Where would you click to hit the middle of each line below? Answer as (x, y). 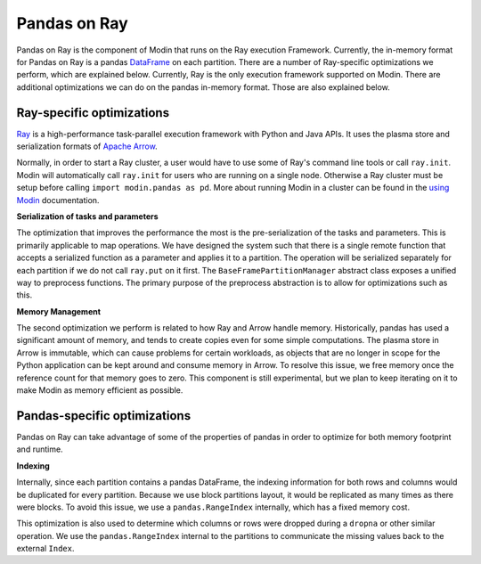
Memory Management (59, 311)
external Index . (45, 549)
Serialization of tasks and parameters (88, 216)
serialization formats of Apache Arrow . (87, 146)
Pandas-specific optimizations (104, 416)
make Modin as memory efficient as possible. (100, 390)
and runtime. (40, 449)
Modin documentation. (58, 200)
